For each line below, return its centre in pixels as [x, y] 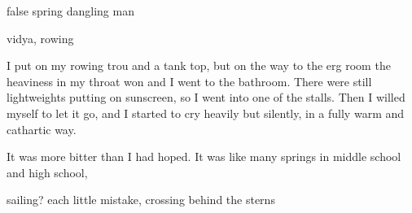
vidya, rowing [40, 38]
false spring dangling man [70, 11]
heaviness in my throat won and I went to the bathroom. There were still [189, 81]
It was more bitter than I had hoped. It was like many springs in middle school [204, 156]
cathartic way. [42, 129]
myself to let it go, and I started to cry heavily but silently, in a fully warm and [206, 113]
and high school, [47, 172]
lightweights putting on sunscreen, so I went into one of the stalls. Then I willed [206, 97]
